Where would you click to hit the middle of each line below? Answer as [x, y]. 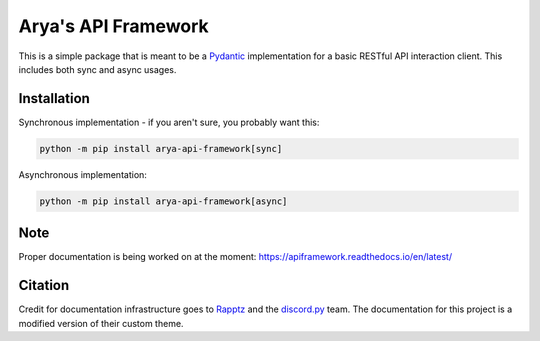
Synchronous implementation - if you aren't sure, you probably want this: [169, 122]
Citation [44, 285]
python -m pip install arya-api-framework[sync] [161, 148]
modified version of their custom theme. [101, 323]
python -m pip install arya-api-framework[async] [163, 201]
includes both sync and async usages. [97, 69]
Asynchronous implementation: [82, 174]
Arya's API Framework [113, 26]
